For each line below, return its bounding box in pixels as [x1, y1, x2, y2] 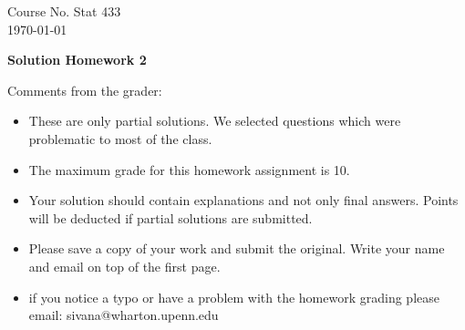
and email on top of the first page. [28, 256, 221, 275]
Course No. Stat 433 [7, 2, 121, 20]
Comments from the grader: [7, 80, 162, 99]
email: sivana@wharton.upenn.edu [28, 305, 219, 325]
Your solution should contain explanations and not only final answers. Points [28, 191, 459, 210]
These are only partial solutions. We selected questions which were [28, 111, 401, 130]
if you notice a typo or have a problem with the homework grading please [28, 287, 439, 306]
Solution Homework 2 [7, 50, 147, 69]
